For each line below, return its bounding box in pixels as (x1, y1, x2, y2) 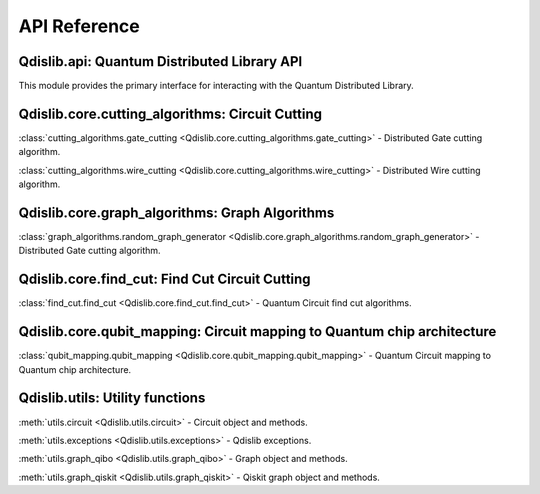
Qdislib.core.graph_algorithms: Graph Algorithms (18, 204, 335, 221)
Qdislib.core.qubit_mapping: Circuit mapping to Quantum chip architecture (18, 323, 497, 340)
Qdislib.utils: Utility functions (18, 390, 206, 407)
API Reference (18, 15, 140, 37)
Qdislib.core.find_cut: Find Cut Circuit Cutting (18, 271, 311, 288)
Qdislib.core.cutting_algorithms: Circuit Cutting (18, 105, 322, 122)
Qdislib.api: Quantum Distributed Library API (18, 53, 303, 70)
